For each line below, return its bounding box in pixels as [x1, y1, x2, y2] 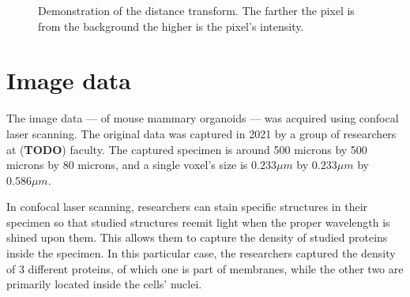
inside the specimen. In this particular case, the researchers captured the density [6, 245, 396, 261]
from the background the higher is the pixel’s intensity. [38, 17, 304, 34]
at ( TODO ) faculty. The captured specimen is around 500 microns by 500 [6, 141, 367, 157]
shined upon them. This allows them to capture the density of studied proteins [6, 229, 388, 246]
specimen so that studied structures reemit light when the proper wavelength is [6, 213, 390, 230]
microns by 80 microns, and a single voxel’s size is [6, 156, 248, 173]
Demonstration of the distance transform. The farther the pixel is [38, 2, 355, 18]
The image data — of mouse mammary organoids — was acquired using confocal [6, 110, 399, 126]
